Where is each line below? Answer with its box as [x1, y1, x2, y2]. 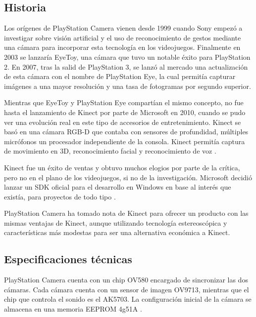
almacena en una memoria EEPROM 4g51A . [4, 304, 142, 314]
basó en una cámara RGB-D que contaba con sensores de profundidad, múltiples [4, 126, 249, 137]
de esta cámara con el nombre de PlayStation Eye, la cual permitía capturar [4, 71, 236, 81]
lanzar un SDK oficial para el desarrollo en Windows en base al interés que [4, 182, 231, 192]
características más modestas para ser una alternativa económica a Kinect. [4, 227, 230, 238]
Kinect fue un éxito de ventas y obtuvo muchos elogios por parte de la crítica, [4, 162, 240, 172]
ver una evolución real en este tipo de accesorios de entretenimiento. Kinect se [4, 117, 241, 127]
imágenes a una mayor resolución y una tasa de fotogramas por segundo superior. [4, 80, 251, 91]
